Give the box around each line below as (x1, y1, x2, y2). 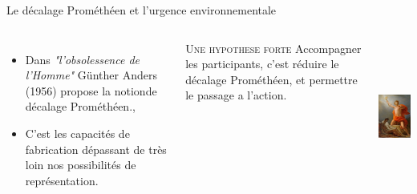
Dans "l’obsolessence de (25, 51, 140, 67)
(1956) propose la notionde (25, 82, 157, 99)
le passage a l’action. (185, 87, 287, 103)
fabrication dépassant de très (25, 140, 167, 157)
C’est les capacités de (25, 124, 130, 141)
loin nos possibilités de (25, 156, 136, 173)
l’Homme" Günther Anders (25, 67, 157, 83)
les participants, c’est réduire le (185, 55, 339, 72)
